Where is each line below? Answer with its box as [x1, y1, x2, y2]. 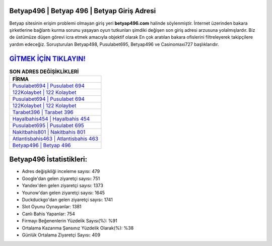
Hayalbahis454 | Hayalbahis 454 [12, 115, 90, 122]
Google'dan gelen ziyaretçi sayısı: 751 [22, 175, 100, 181]
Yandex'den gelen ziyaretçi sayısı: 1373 [22, 182, 103, 189]
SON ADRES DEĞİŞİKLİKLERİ [9, 68, 79, 75]
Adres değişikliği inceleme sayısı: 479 [22, 168, 100, 174]
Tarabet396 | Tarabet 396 [12, 108, 74, 115]
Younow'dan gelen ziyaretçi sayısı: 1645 [22, 190, 105, 196]
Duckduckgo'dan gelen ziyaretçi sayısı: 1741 [22, 197, 113, 203]
